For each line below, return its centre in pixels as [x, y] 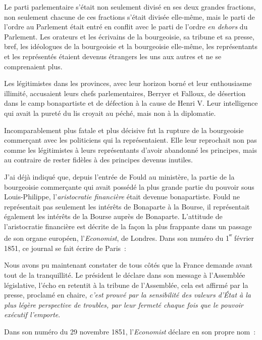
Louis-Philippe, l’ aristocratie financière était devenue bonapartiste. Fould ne [122, 197]
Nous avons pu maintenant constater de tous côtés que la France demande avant [128, 265]
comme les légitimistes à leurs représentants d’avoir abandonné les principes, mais [130, 150]
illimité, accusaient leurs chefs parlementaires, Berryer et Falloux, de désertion [125, 93]
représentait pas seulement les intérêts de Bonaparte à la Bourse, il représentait [127, 206]
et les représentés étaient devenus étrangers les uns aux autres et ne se [113, 56]
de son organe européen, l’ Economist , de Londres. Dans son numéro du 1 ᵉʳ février [129, 237]
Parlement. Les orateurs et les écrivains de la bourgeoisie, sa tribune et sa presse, [129, 36]
